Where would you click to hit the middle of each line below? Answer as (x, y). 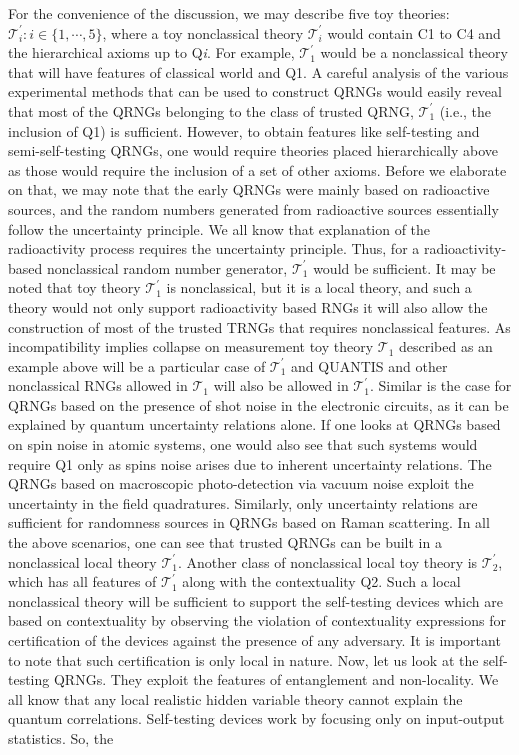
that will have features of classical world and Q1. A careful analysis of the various (258, 71)
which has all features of (82, 581)
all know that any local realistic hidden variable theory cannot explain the (235, 698)
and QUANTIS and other (369, 365)
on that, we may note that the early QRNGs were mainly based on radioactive (249, 189)
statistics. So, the (61, 737)
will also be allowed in (281, 385)
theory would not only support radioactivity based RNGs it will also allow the (248, 306)
